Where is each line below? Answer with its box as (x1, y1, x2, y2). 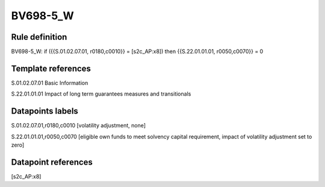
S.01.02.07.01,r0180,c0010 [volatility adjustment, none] (11, 122, 146, 129)
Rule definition (11, 32, 67, 42)
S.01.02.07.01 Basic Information (11, 79, 88, 87)
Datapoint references (11, 157, 93, 167)
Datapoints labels (11, 106, 78, 117)
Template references (11, 63, 91, 73)
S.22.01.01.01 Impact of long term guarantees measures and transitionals (11, 90, 191, 97)
